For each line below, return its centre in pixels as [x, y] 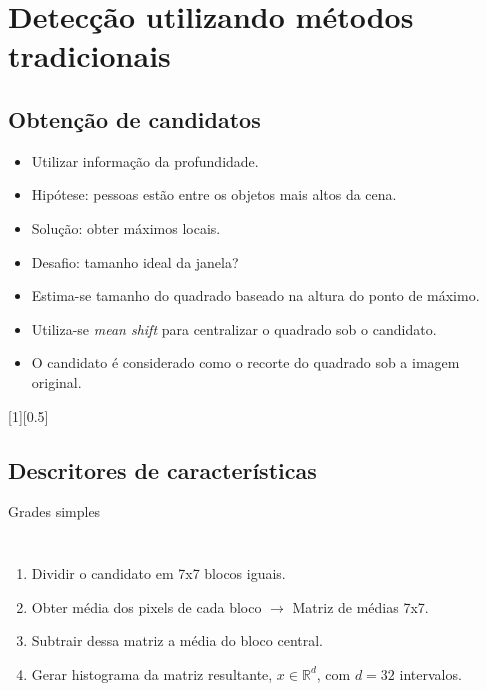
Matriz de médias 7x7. [360, 606]
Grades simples [54, 511]
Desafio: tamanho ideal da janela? [135, 261]
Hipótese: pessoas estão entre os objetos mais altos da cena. [214, 194]
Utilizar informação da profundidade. [145, 160]
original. [56, 381]
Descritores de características [162, 469]
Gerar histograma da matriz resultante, [152, 673]
